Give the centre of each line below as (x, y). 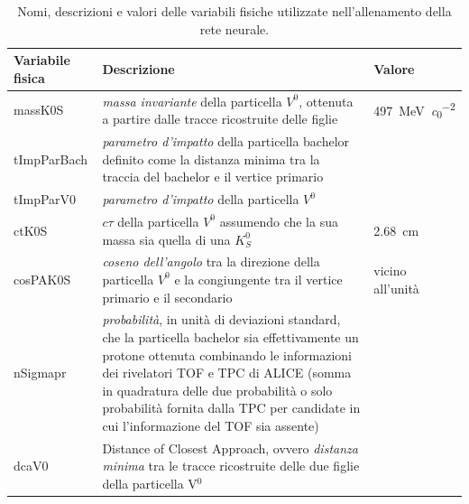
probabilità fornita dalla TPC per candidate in (231, 408)
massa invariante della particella (192, 101)
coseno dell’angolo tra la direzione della (211, 261)
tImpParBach (51, 159)
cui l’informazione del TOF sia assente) (211, 425)
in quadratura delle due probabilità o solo (217, 390)
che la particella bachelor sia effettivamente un (230, 337)
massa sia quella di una (166, 239)
